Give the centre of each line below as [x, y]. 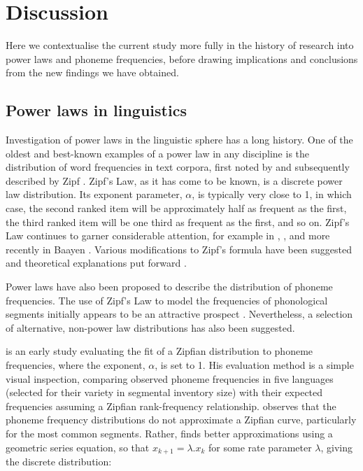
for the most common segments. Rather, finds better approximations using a [169, 433]
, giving [337, 447]
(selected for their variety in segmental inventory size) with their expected [164, 392]
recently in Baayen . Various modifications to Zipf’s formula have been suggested [179, 249]
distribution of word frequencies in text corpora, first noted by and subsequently [178, 167]
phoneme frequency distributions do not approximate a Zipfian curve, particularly [181, 420]
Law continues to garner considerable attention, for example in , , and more [168, 235]
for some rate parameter [260, 447]
